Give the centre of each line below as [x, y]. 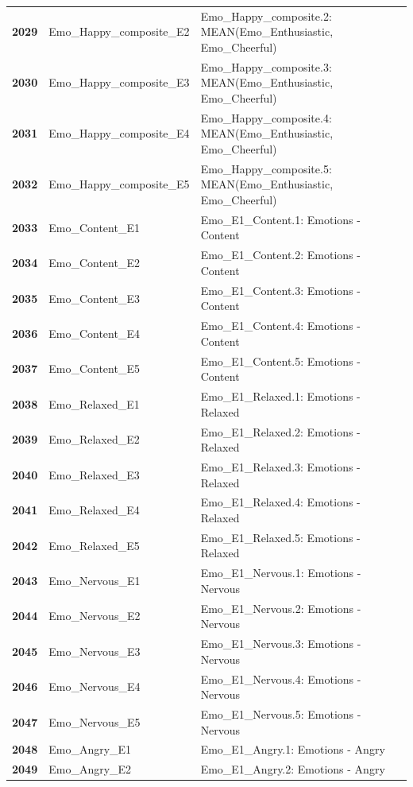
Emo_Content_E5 [94, 368]
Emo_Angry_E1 [90, 749]
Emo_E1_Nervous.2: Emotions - [281, 608]
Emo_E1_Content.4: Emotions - [280, 326]
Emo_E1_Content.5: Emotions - [280, 361]
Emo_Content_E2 [94, 263]
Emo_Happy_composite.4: [266, 117]
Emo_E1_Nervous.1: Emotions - [281, 573]
